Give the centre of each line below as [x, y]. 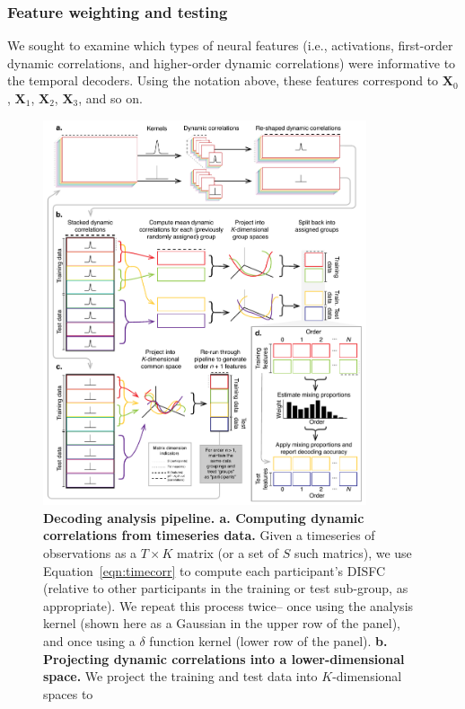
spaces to [68, 693]
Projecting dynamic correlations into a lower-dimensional [224, 658]
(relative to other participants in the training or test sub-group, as [226, 588]
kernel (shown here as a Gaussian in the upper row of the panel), [222, 623]
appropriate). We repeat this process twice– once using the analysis [228, 605]
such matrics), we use [353, 552]
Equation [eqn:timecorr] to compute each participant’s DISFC [215, 570]
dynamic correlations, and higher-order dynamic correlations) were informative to [232, 62]
